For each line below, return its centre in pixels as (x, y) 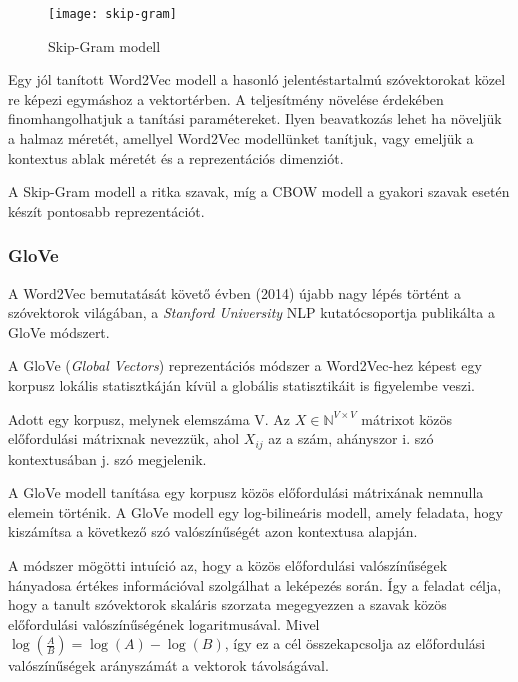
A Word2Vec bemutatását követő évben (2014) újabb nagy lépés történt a (234, 292)
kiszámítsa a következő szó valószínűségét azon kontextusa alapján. (213, 531)
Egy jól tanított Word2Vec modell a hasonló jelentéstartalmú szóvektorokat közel (257, 79)
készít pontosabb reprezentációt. (106, 210)
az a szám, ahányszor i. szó (351, 438)
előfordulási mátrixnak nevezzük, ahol (124, 438)
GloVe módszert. (59, 331)
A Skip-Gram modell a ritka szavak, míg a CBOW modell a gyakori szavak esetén (259, 191)
